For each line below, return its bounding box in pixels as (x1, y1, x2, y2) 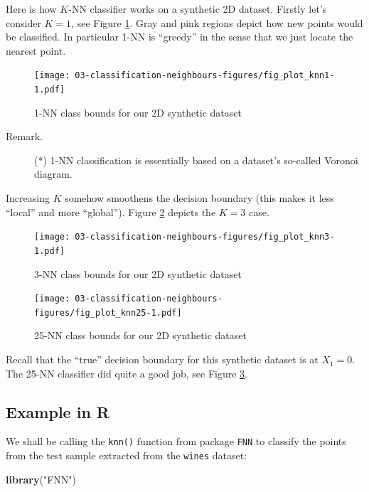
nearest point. (6, 43, 66, 58)
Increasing (6, 191, 50, 205)
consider (6, 15, 41, 30)
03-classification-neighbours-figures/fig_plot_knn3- (75, 232, 335, 242)
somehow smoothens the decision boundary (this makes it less (65, 191, 334, 205)
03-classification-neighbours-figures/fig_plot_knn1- (75, 70, 335, 81)
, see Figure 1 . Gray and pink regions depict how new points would (71, 15, 363, 30)
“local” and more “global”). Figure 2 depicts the (6, 204, 216, 219)
